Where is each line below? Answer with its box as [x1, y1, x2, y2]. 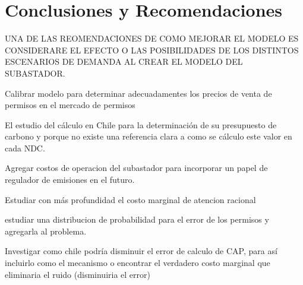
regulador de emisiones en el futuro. [5, 173, 135, 186]
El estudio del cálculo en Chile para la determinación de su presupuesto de [5, 118, 277, 131]
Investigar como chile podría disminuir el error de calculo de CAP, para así [5, 245, 277, 257]
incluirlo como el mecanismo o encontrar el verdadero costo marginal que [5, 256, 270, 269]
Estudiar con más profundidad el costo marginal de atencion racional [5, 193, 256, 205]
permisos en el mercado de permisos [5, 99, 135, 111]
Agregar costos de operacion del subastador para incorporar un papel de [5, 161, 268, 174]
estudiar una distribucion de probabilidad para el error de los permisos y [5, 213, 269, 226]
